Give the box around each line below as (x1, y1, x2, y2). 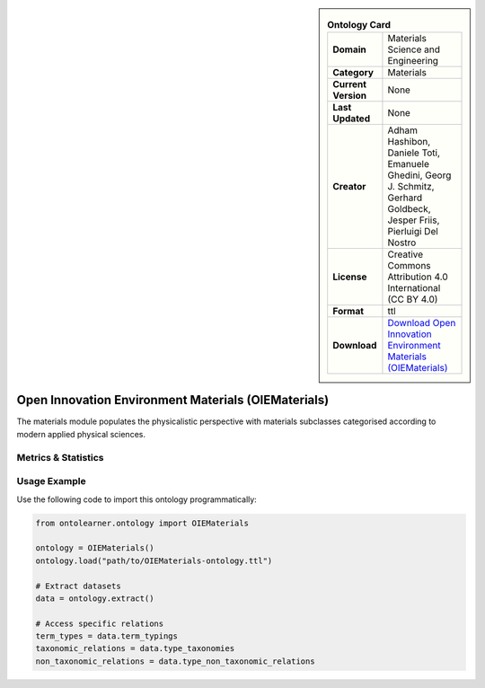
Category (332, 66, 375, 79)
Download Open (387, 317, 456, 330)
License (332, 270, 367, 283)
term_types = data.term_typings (35, 631, 179, 641)
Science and (387, 43, 440, 56)
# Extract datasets (35, 580, 121, 591)
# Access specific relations (35, 618, 164, 629)
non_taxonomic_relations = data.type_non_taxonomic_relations (35, 656, 315, 666)
